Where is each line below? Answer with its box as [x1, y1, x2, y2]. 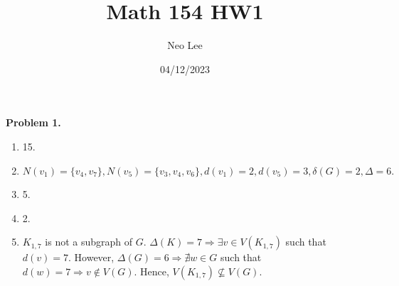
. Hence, [134, 263, 169, 278]
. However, [68, 250, 115, 265]
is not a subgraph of [45, 234, 133, 249]
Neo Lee [167, 38, 203, 53]
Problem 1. [6, 115, 61, 130]
